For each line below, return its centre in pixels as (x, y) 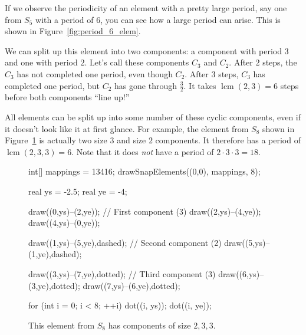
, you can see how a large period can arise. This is (190, 19)
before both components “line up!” (67, 97)
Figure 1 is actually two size (56, 140)
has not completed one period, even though (95, 73)
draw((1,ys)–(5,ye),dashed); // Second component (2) (125, 242)
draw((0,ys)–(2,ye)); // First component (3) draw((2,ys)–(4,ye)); (145, 211)
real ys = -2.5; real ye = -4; (78, 191)
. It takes (200, 85)
